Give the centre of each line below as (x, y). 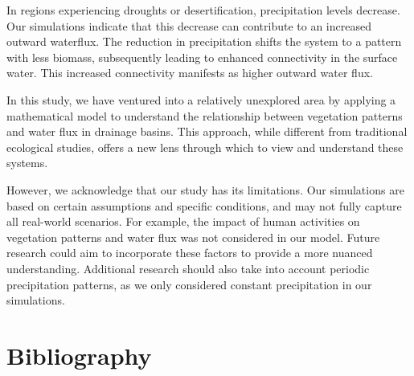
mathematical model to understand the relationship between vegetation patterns (205, 115)
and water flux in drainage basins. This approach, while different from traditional (207, 131)
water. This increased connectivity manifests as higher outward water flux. (190, 73)
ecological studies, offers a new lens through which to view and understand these (205, 147)
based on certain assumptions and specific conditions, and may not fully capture (204, 205)
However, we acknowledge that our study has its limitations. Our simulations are (205, 189)
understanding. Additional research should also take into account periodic (188, 268)
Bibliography (79, 355)
